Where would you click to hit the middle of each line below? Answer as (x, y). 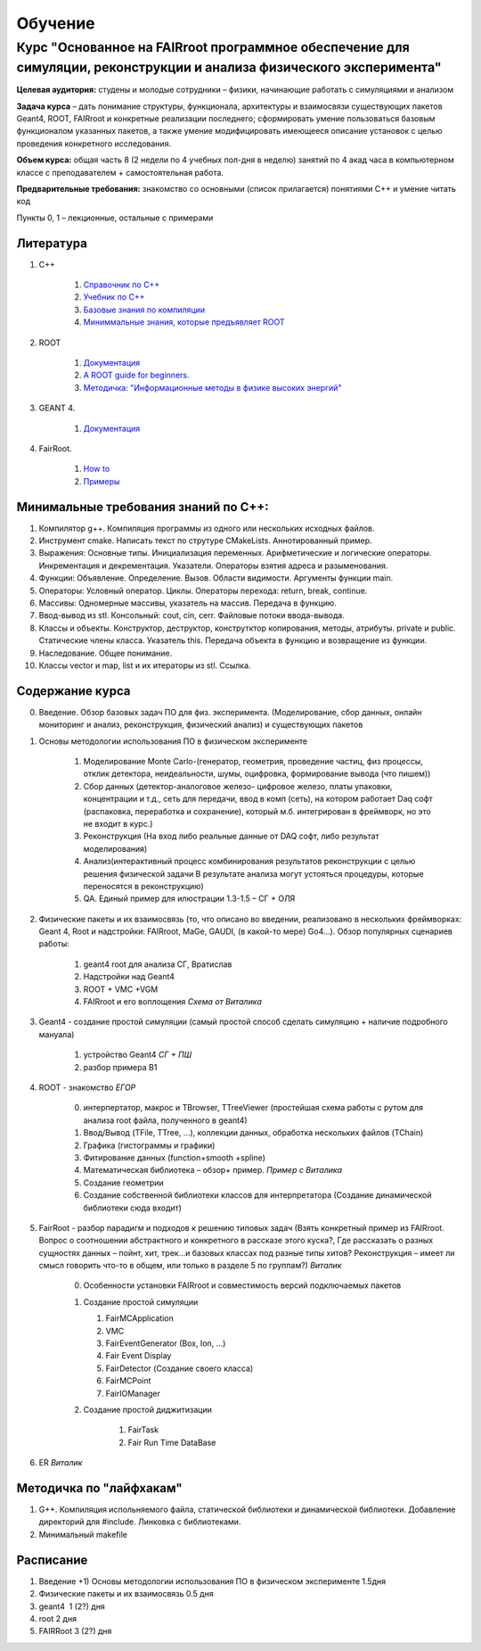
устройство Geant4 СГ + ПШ (138, 1055)
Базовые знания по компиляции (144, 310)
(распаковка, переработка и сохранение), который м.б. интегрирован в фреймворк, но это (257, 811)
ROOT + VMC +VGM (121, 989)
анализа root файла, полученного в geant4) (166, 1120)
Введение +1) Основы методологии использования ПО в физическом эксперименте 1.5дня (212, 1581)
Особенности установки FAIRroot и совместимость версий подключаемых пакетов (242, 1285)
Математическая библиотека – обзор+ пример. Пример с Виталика (213, 1170)
